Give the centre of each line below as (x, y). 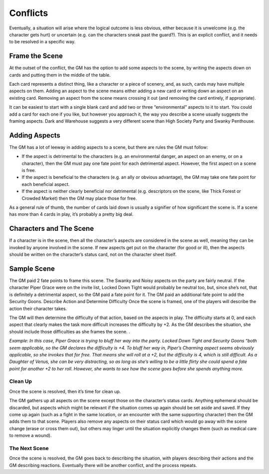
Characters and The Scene (52, 229)
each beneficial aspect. (46, 184)
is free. (29, 170)
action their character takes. (38, 309)
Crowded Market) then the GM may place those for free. (79, 198)
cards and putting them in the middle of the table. (60, 75)
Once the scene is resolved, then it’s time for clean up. (65, 391)
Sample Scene (32, 268)
